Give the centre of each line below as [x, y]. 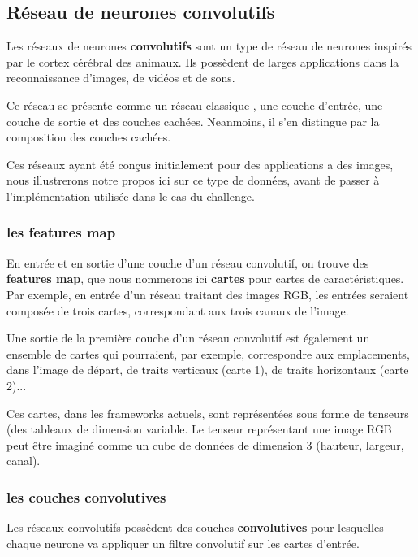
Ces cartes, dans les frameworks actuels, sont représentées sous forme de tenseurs [208, 413]
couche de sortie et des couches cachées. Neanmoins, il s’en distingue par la [193, 121]
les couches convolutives [86, 496]
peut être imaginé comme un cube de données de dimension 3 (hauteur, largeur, [205, 444]
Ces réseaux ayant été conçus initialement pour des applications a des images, [200, 164]
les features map [61, 232]
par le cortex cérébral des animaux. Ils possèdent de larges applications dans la [203, 61]
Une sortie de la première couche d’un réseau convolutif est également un [188, 338]
